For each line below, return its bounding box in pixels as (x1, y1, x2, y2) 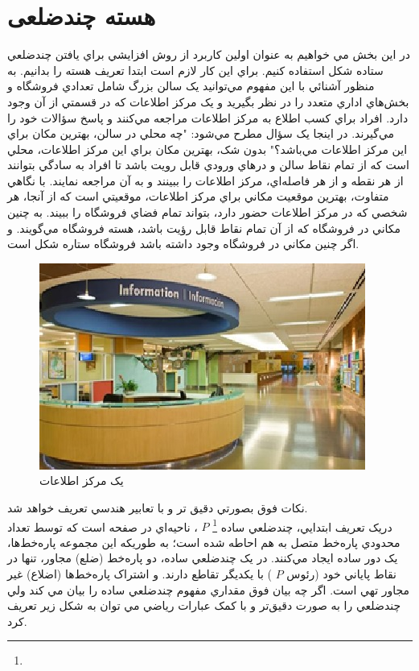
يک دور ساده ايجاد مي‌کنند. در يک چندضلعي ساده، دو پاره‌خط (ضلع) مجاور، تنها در (7, 549, 398, 566)
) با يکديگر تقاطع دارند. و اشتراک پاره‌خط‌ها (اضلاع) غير (7, 565, 273, 582)
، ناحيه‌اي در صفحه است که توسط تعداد (7, 518, 198, 535)
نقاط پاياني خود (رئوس (286, 565, 396, 582)
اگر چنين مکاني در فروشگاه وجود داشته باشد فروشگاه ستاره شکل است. (7, 235, 359, 252)
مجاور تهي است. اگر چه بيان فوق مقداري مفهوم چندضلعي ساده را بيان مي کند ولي (7, 581, 410, 598)
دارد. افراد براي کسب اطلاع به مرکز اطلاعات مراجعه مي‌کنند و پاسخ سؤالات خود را (7, 109, 409, 126)
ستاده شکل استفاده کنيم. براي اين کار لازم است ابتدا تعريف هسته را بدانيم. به (7, 61, 384, 78)
